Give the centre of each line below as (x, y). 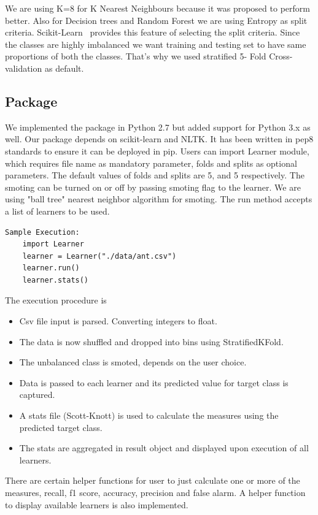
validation (24, 68)
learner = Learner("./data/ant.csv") (99, 256)
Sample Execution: (42, 232)
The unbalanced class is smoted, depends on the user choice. (133, 362)
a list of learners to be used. (57, 211)
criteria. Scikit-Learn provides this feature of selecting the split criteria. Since (153, 32)
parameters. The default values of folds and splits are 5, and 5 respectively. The (155, 175)
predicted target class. (61, 427)
